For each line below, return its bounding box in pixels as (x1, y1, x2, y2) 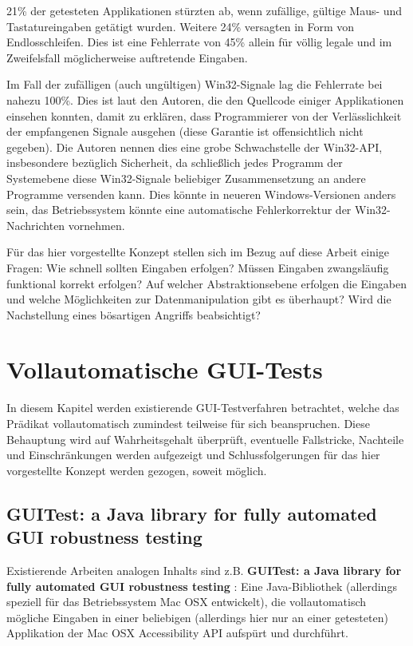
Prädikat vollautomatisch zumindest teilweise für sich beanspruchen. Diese (6, 415, 370, 431)
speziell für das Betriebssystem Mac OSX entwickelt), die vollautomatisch (6, 593, 367, 610)
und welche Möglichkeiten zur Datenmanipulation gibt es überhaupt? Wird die (6, 291, 391, 307)
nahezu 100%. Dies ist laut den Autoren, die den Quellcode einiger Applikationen (6, 91, 404, 108)
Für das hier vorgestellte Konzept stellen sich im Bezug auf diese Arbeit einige (6, 244, 390, 260)
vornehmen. (68, 216, 125, 233)
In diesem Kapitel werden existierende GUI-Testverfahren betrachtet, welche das (6, 399, 399, 416)
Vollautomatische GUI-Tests (6, 353, 323, 386)
